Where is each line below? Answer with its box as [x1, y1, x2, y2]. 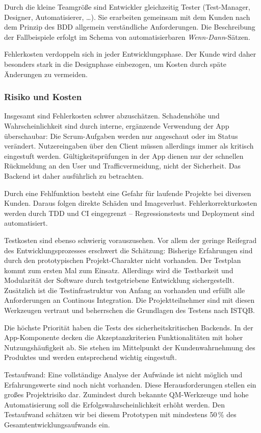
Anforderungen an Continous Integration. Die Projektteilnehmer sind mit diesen [4, 295, 255, 305]
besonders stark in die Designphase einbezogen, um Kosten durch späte [4, 58, 227, 69]
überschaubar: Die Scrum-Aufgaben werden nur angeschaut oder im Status [4, 130, 238, 141]
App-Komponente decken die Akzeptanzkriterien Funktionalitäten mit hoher [4, 332, 243, 343]
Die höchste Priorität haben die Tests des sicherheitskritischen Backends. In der [4, 322, 253, 332]
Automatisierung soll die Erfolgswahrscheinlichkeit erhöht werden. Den [4, 399, 225, 410]
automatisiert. [4, 218, 48, 228]
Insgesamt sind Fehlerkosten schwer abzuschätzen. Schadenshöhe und [4, 110, 220, 121]
